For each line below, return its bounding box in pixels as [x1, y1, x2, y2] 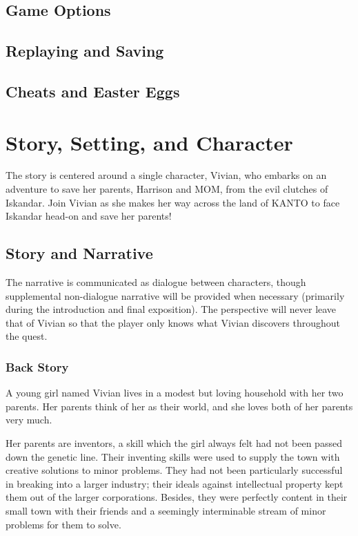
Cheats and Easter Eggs [6, 80, 180, 102]
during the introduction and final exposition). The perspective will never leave [6, 302, 337, 316]
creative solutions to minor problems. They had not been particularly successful [6, 463, 343, 477]
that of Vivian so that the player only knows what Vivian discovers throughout [6, 315, 341, 329]
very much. [6, 412, 52, 427]
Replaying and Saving [6, 40, 164, 61]
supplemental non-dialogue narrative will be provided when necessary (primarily [6, 288, 345, 303]
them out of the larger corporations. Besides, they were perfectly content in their [6, 490, 348, 504]
